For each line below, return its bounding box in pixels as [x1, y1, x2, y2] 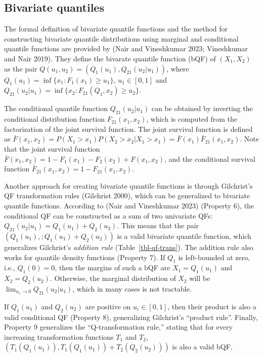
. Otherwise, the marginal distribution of [50, 273, 176, 283]
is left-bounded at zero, [178, 252, 250, 262]
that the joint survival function [4, 143, 100, 154]
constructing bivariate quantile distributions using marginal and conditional [4, 33, 239, 44]
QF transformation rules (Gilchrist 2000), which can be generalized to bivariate [4, 190, 250, 201]
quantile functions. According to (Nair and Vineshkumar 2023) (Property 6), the [4, 200, 254, 210]
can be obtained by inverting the [151, 103, 253, 114]
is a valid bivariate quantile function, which [117, 230, 251, 241]
